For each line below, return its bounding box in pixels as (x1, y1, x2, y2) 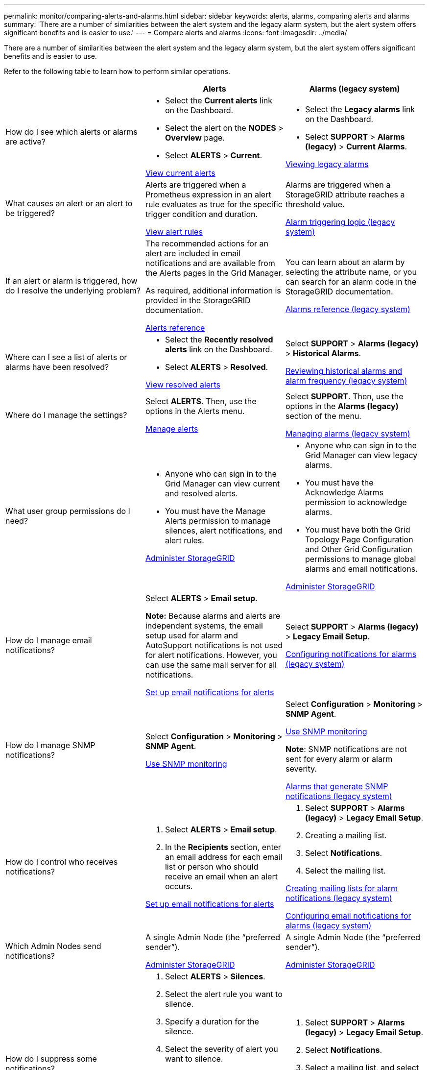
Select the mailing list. (305, 866, 386, 875)
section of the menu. (285, 411, 361, 421)
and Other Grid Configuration (305, 544, 412, 554)
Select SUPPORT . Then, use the (285, 391, 404, 401)
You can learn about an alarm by (285, 257, 405, 267)
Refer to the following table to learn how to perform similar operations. (4, 67, 231, 75)
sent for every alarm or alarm (285, 754, 393, 764)
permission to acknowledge (305, 497, 407, 507)
